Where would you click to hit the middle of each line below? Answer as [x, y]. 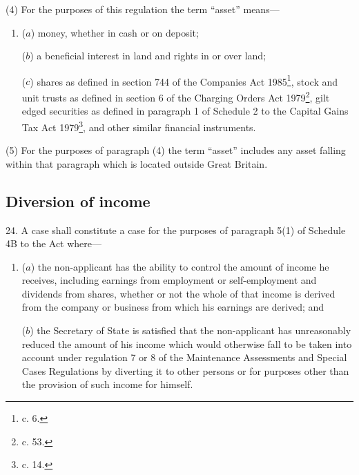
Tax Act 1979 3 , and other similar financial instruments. [139, 126]
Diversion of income [78, 201]
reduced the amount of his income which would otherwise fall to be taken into [187, 343]
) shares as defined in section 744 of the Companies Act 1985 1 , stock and [184, 80]
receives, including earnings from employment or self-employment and [169, 280]
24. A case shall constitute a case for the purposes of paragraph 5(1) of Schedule [176, 230]
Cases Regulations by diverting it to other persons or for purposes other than [185, 370]
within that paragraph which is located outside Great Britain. [137, 163]
